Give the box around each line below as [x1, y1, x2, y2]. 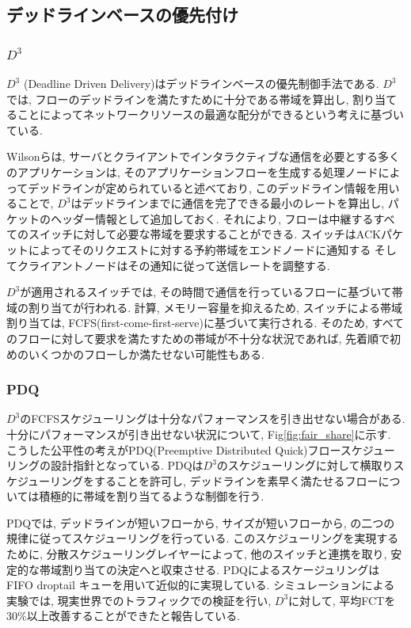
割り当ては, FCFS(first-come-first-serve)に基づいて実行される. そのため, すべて [6, 314, 405, 331]
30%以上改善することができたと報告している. [6, 607, 241, 624]
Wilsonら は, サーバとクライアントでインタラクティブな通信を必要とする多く [6, 148, 401, 165]
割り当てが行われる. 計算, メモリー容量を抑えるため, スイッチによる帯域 [28, 299, 403, 315]
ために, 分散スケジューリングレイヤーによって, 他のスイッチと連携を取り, [6, 546, 387, 562]
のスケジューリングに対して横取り [216, 457, 394, 474]
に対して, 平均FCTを [288, 592, 396, 608]
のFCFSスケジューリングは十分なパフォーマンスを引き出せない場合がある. [20, 410, 405, 427]
